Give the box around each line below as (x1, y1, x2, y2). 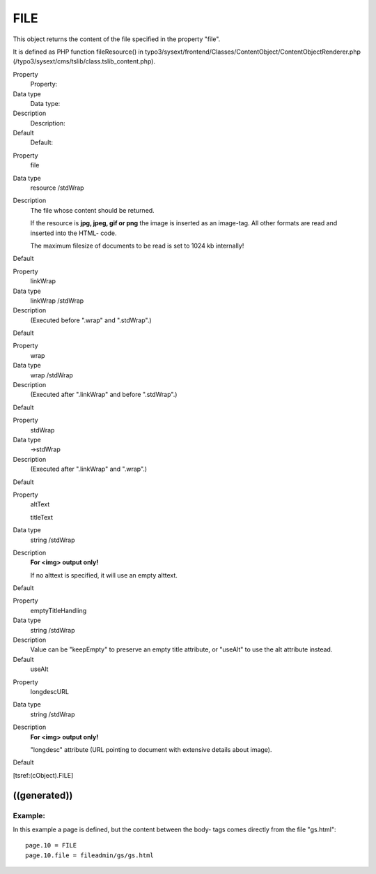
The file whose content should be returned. (30, 206, 155, 214)
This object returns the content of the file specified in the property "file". (13, 35, 221, 43)
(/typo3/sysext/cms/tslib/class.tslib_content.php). (13, 57, 156, 66)
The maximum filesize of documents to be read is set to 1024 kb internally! (30, 241, 244, 250)
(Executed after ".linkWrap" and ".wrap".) (30, 465, 148, 474)
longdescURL (30, 687, 70, 695)
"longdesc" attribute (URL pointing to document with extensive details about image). (30, 745, 272, 753)
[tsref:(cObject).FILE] (13, 771, 74, 779)
